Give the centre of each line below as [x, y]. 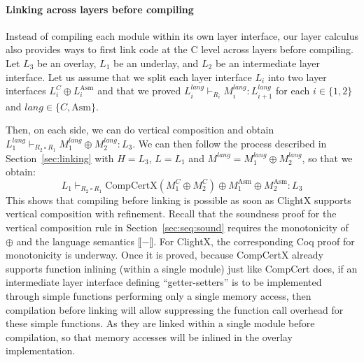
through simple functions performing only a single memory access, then [159, 295]
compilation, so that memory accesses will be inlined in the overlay [149, 336]
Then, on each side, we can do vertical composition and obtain [140, 130]
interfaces [26, 90]
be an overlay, [66, 63]
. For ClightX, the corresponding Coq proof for [254, 241]
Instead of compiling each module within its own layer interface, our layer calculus [182, 35]
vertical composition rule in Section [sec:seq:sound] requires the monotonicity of [177, 227]
